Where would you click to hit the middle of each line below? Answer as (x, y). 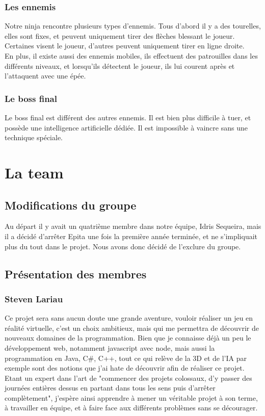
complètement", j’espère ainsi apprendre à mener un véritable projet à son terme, (131, 397)
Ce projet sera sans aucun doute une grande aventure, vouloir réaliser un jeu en (129, 318)
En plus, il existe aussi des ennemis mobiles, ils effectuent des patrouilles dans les (131, 56)
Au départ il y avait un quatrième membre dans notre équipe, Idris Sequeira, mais (133, 226)
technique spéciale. (34, 137)
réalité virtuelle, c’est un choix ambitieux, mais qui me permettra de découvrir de (132, 328)
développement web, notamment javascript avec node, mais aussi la (110, 347)
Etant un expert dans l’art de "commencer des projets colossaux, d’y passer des (128, 378)
